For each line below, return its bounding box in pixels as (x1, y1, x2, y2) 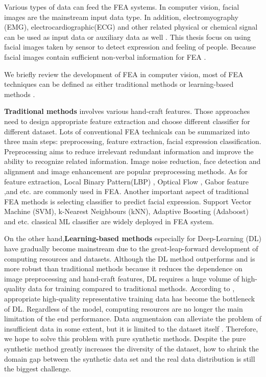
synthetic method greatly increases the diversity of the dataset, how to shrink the (4, 343, 259, 354)
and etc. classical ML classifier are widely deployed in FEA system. (4, 216, 214, 226)
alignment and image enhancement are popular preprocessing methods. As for (4, 166, 248, 176)
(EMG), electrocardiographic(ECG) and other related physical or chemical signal (4, 21, 258, 32)
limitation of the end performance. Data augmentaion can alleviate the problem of (4, 313, 261, 324)
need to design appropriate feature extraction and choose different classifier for (4, 115, 250, 126)
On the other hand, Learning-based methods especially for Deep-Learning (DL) (4, 233, 261, 244)
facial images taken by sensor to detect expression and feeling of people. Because (4, 41, 256, 52)
